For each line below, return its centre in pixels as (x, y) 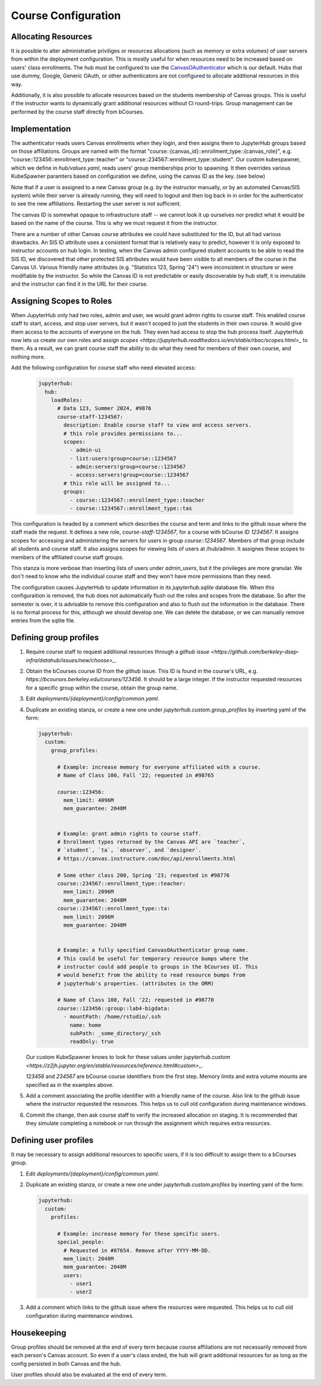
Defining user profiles (52, 1140)
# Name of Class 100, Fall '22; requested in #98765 (136, 775)
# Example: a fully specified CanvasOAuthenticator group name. (153, 950)
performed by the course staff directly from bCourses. (78, 112)
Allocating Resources (51, 37)
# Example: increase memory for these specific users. (139, 1234)
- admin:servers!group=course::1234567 (128, 467)
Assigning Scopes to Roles (62, 301)
